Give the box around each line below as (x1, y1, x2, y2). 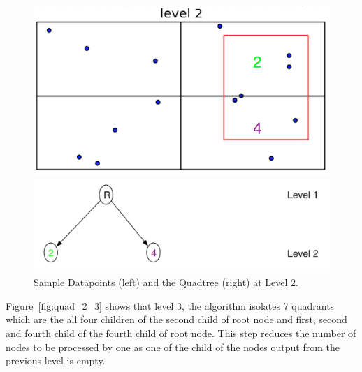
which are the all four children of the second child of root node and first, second (6, 312, 347, 327)
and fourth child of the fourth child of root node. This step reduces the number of (6, 326, 356, 341)
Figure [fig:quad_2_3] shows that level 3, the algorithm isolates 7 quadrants (6, 298, 335, 313)
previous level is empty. (6, 353, 106, 368)
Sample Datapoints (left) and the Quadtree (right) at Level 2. (34, 275, 298, 290)
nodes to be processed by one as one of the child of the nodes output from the (6, 339, 340, 354)
